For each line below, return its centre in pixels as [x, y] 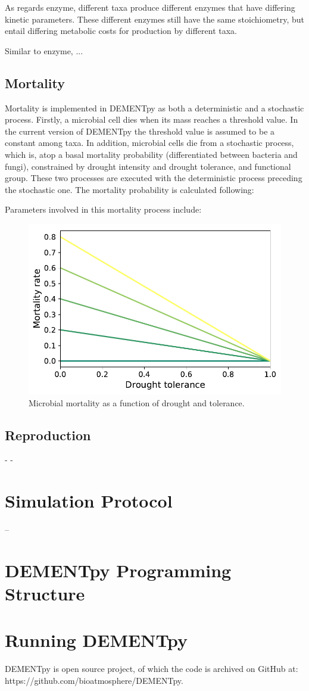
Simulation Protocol [89, 501]
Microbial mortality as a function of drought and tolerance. [137, 402]
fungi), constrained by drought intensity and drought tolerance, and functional [148, 166]
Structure [45, 594]
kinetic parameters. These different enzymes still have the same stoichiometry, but [154, 19]
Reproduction [48, 435]
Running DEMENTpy [96, 640]
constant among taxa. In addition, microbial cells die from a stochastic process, [149, 143]
